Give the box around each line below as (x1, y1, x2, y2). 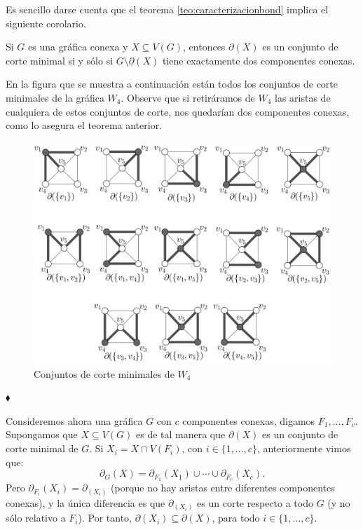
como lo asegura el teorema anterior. (6, 118, 163, 132)
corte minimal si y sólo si (6, 53, 114, 67)
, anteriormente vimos (256, 441, 351, 456)
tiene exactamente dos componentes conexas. (162, 53, 355, 67)
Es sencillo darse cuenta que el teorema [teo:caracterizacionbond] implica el (6, 2, 329, 16)
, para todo (212, 510, 260, 525)
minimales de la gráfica (6, 90, 104, 104)
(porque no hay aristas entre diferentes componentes (111, 480, 335, 495)
